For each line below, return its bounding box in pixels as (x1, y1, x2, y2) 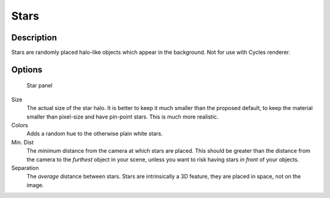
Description (11, 32, 57, 43)
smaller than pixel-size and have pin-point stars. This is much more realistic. (26, 113, 219, 120)
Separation (11, 164, 39, 171)
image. (26, 181, 44, 189)
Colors (11, 122, 29, 129)
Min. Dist (11, 138, 34, 146)
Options (11, 64, 43, 75)
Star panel (26, 82, 53, 89)
